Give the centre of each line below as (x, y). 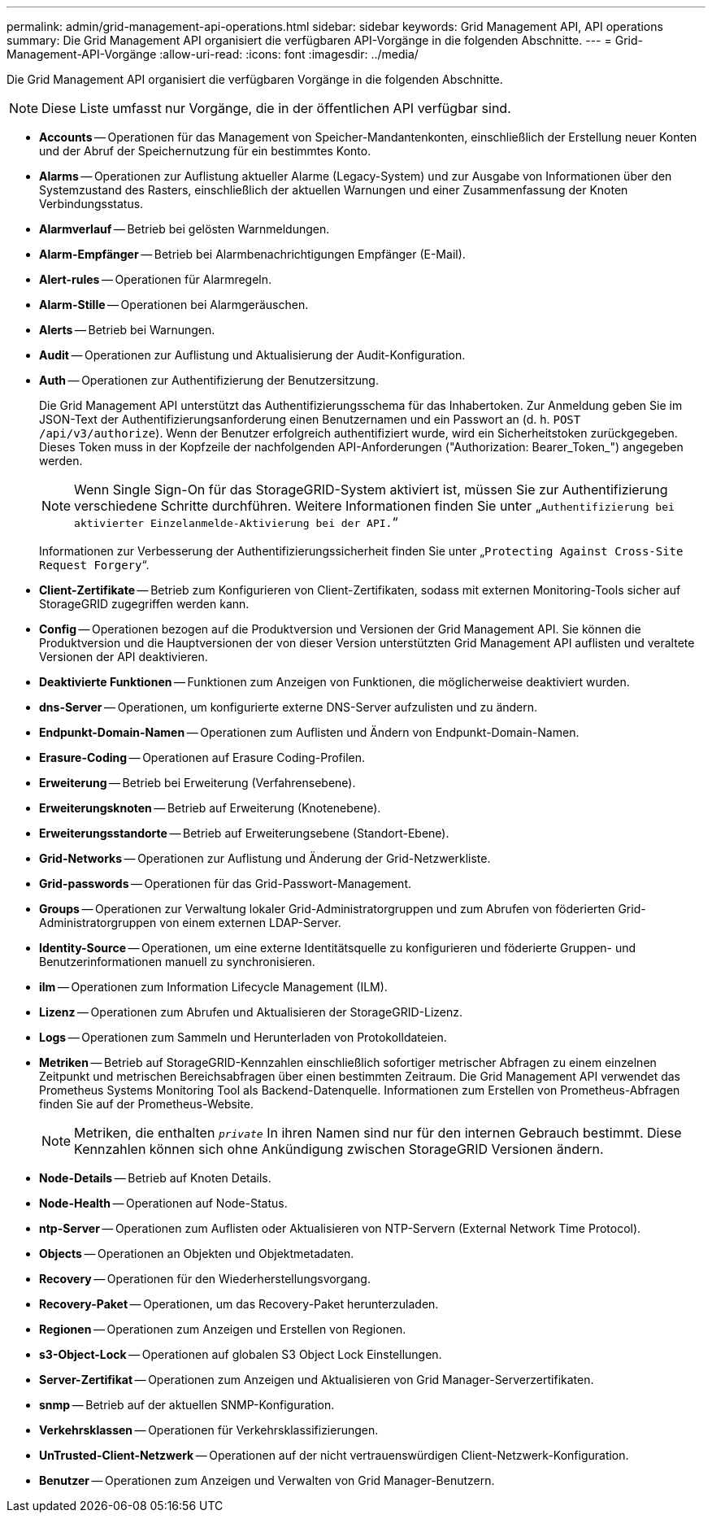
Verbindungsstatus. (91, 204)
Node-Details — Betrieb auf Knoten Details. (155, 1178)
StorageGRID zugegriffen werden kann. (144, 604)
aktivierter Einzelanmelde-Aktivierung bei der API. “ (236, 522)
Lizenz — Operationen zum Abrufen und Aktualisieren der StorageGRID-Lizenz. (251, 1012)
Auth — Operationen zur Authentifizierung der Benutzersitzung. (209, 380)
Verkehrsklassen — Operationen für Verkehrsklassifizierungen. (209, 1430)
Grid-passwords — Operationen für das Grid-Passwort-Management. (225, 884)
